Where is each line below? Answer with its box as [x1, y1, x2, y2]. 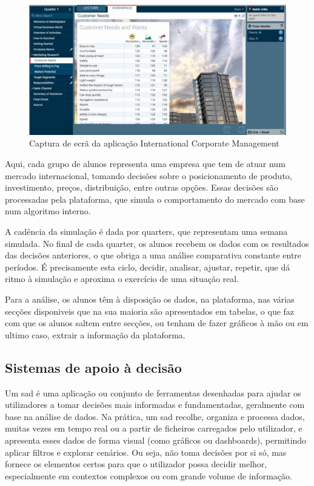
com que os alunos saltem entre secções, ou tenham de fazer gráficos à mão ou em [5, 317, 309, 329]
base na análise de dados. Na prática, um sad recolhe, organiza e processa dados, [5, 410, 305, 422]
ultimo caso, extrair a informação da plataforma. [5, 328, 185, 341]
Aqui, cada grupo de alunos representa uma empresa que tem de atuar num [5, 157, 286, 170]
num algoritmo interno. [5, 205, 91, 217]
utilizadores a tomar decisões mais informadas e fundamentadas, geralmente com [5, 398, 305, 411]
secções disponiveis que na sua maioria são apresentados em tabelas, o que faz [5, 304, 295, 317]
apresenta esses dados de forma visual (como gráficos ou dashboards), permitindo [5, 433, 307, 446]
